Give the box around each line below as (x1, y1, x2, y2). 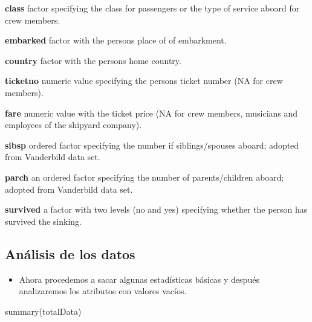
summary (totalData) (5, 304, 82, 317)
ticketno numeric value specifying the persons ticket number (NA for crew (5, 74, 283, 87)
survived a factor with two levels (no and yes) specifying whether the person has (5, 203, 308, 216)
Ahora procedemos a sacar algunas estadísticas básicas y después (19, 272, 259, 285)
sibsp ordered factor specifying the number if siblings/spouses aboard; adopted (5, 138, 299, 151)
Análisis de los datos (5, 244, 135, 263)
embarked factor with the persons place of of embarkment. (5, 34, 227, 47)
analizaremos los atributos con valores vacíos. (19, 285, 187, 297)
